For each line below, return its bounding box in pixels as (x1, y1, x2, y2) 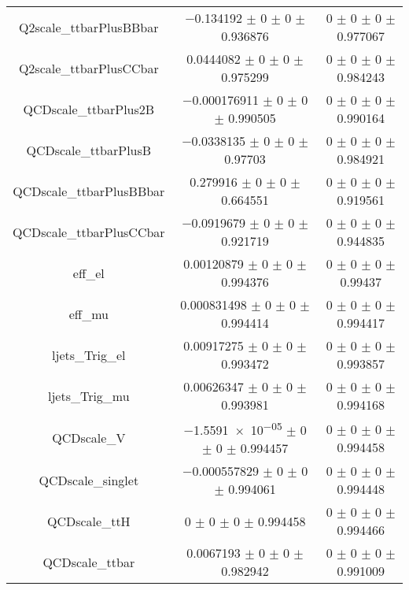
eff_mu (68, 304, 109, 323)
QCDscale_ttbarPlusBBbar (13, 181, 165, 200)
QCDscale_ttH (46, 511, 131, 530)
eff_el (72, 263, 105, 282)
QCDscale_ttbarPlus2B (23, 99, 155, 118)
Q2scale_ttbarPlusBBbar (19, 17, 159, 36)
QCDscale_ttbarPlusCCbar (13, 222, 165, 241)
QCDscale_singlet (39, 470, 139, 489)
